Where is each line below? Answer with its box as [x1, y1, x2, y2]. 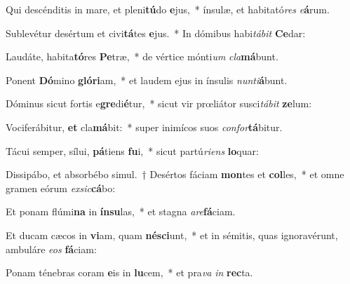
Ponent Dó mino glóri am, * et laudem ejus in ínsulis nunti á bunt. [6, 72, 288, 87]
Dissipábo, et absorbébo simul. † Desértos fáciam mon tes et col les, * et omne [6, 167, 344, 182]
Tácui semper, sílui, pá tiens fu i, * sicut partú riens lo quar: [6, 143, 259, 158]
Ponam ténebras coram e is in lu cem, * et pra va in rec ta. [6, 265, 253, 280]
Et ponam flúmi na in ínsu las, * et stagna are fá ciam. [6, 204, 236, 219]
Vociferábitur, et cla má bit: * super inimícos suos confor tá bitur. [6, 119, 283, 134]
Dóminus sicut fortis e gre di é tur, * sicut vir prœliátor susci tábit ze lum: [6, 96, 312, 111]
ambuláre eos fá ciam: [6, 241, 97, 256]
